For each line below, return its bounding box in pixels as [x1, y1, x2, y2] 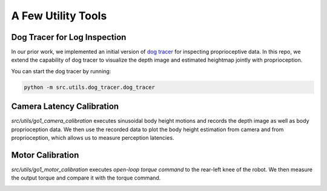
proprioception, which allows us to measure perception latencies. [11, 134, 174, 141]
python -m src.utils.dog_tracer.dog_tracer [24, 83, 156, 91]
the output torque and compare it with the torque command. [11, 174, 161, 181]
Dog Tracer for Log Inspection [11, 32, 127, 42]
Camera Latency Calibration [11, 102, 119, 112]
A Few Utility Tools [11, 9, 107, 22]
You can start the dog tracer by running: [11, 67, 111, 75]
